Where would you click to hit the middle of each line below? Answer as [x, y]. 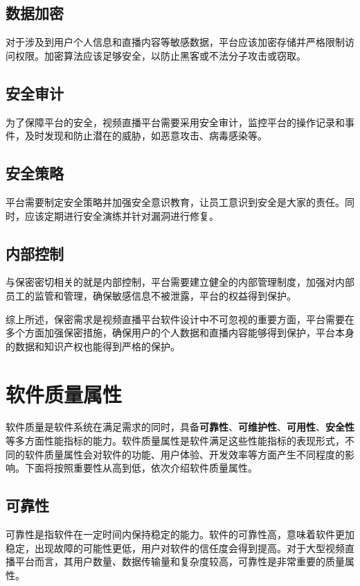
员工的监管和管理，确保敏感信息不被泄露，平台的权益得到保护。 [151, 295]
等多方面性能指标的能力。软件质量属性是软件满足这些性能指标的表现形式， [175, 441]
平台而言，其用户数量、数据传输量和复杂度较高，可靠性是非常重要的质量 [180, 561]
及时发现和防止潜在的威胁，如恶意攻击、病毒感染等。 [146, 136]
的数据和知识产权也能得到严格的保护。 [93, 346]
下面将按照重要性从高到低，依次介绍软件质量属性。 [141, 468]
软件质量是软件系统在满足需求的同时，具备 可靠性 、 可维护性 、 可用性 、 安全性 [180, 427]
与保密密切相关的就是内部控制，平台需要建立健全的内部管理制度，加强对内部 [180, 282]
